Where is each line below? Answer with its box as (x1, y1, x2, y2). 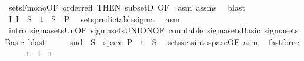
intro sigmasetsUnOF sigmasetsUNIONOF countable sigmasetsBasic (8, 24, 260, 36)
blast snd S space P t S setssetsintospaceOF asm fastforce (28, 35, 299, 48)
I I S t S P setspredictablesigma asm (8, 12, 180, 25)
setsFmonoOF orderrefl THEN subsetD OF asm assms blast (8, 1, 245, 13)
